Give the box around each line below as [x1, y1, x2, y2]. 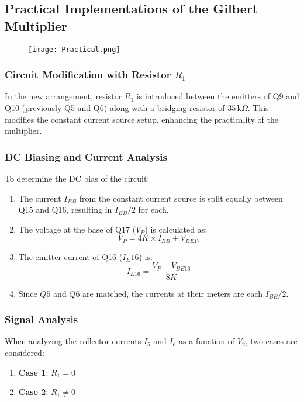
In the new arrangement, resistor [5, 90, 122, 102]
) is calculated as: [144, 223, 208, 235]
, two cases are [245, 335, 298, 347]
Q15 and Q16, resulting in [18, 203, 112, 216]
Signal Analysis [5, 312, 78, 327]
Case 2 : [18, 386, 49, 398]
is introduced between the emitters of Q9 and [136, 90, 299, 102]
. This [247, 102, 269, 114]
